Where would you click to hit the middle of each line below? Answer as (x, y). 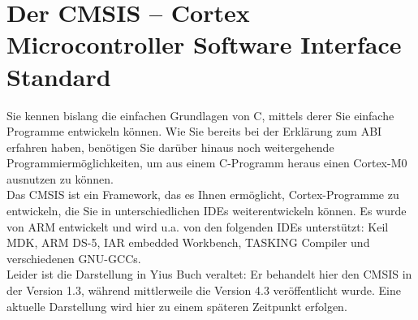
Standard (59, 76)
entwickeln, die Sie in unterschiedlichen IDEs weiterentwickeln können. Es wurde (207, 211)
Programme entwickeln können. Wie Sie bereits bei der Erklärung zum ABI (194, 131)
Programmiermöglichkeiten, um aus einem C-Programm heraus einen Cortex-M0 (207, 163)
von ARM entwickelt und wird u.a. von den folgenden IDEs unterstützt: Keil (198, 226)
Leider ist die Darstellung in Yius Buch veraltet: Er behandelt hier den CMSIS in (209, 274)
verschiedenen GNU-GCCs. (74, 258)
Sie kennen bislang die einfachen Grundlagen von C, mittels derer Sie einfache (200, 115)
